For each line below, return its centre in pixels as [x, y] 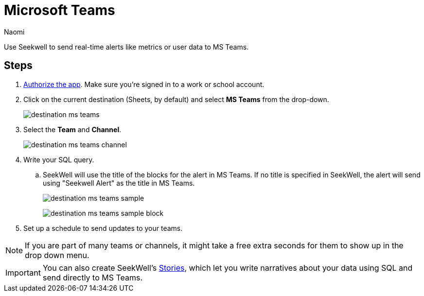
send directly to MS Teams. [93, 277]
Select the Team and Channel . [72, 129]
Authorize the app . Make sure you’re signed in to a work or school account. [144, 84]
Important [23, 272]
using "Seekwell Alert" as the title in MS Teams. [119, 183]
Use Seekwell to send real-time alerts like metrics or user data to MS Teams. [126, 47]
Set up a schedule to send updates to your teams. [103, 228]
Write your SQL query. [59, 159]
